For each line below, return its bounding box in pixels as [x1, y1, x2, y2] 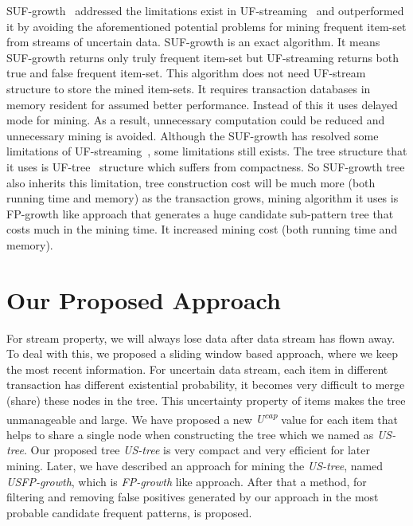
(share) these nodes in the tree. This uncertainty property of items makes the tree [6, 392, 406, 408]
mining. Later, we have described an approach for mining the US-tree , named [6, 457, 384, 474]
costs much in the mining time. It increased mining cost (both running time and [6, 221, 398, 237]
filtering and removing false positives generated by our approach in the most [6, 489, 379, 505]
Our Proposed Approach [6, 283, 281, 316]
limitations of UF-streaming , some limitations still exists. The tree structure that [6, 143, 407, 159]
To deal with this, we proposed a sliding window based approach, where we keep [6, 345, 398, 362]
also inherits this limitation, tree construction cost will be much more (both [6, 174, 376, 190]
